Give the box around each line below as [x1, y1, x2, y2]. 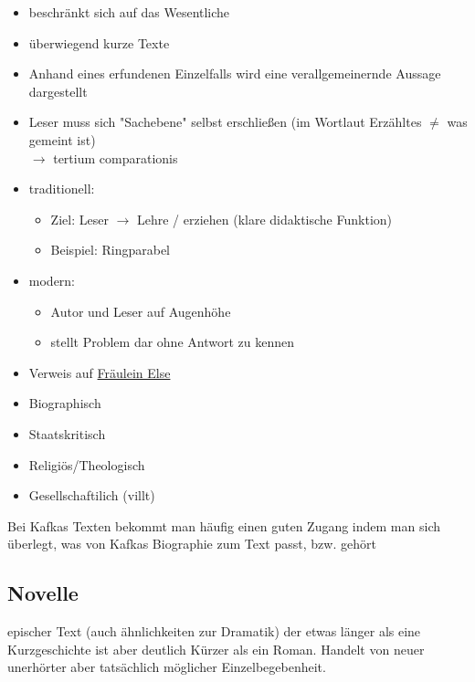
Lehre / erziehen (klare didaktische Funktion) [136, 209, 393, 228]
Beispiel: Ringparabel [50, 240, 171, 259]
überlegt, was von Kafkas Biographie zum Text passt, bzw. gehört [7, 534, 376, 553]
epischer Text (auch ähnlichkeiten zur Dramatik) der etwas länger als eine [7, 622, 421, 641]
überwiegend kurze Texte [28, 33, 170, 52]
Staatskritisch [28, 424, 106, 443]
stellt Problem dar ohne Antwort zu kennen [50, 332, 294, 351]
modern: [28, 270, 76, 289]
